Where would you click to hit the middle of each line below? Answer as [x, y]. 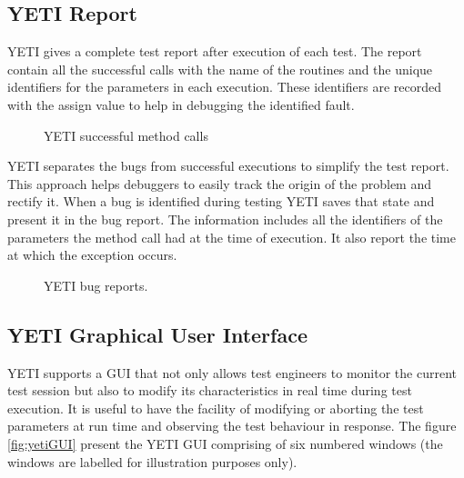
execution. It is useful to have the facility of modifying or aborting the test [216, 408]
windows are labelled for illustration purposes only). [152, 461]
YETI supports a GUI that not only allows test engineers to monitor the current [232, 372]
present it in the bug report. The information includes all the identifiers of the [225, 219]
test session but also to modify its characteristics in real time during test [210, 390]
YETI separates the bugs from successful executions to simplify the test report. [228, 166]
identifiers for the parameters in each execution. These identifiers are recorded [224, 87]
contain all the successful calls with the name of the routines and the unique [220, 69]
